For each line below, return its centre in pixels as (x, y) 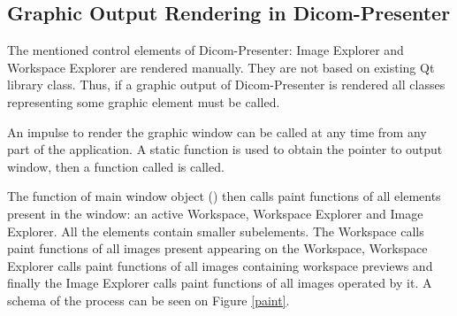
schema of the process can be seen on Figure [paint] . (149, 300)
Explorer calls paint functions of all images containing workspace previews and (220, 265)
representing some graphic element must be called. (144, 101)
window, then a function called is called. (116, 166)
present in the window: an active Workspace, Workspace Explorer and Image (215, 213)
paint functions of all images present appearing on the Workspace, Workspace (217, 248)
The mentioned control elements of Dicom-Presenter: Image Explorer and (206, 50)
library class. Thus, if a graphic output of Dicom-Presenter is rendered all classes (226, 85)
